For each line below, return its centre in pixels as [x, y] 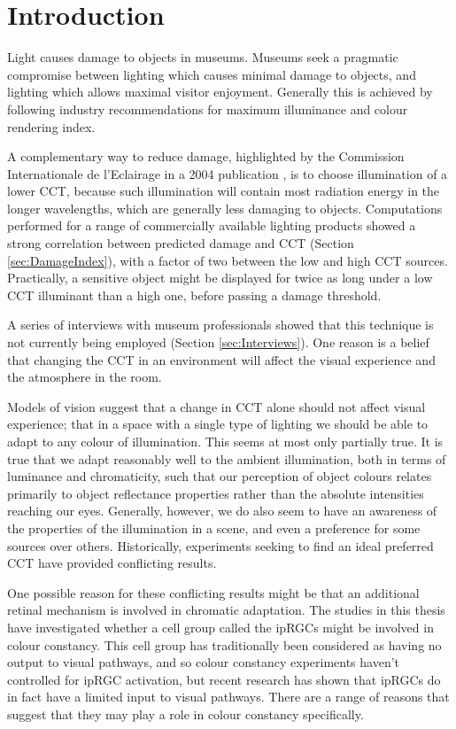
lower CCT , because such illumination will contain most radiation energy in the [224, 191]
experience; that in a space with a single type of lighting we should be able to [218, 424]
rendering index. [51, 126]
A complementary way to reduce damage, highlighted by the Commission [206, 156]
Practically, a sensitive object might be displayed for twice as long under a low [220, 278]
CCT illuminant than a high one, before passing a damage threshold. [194, 295]
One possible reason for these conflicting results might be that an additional [213, 592]
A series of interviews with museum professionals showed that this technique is [220, 325]
